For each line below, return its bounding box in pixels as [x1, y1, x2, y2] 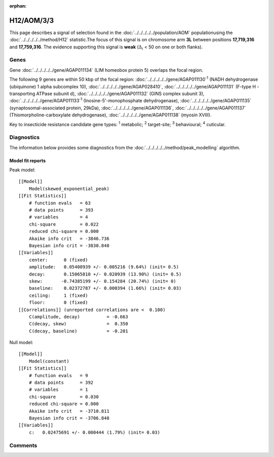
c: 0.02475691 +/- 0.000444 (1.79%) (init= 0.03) [28, 430, 160, 435]
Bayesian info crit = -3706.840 [28, 415, 110, 421]
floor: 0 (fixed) [28, 300, 88, 306]
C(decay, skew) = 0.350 [28, 321, 128, 327]
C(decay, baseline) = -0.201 [28, 328, 128, 334]
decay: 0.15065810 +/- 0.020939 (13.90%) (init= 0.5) [28, 271, 182, 277]
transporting [9, 90, 36, 97]
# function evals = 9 [28, 373, 88, 378]
